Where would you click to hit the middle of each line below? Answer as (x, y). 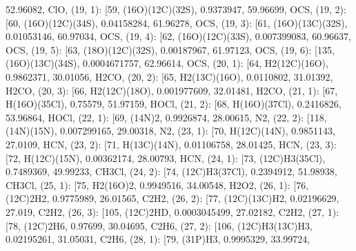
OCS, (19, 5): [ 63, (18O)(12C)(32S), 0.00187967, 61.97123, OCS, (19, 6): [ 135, (170, 49)
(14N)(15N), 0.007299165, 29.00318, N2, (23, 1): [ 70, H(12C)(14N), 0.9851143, (170, 131)
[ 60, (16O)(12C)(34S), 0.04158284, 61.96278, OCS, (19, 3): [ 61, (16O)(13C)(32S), (177, 22)
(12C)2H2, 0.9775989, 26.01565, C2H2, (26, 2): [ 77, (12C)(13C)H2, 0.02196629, (172, 198)
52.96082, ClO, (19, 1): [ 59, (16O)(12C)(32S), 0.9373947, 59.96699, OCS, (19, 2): (176, 9)
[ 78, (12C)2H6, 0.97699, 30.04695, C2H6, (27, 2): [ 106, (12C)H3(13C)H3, (159, 225)
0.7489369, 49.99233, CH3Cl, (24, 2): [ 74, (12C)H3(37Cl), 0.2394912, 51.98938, (171, 171)
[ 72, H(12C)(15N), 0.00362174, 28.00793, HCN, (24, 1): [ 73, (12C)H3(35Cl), (166, 158)
